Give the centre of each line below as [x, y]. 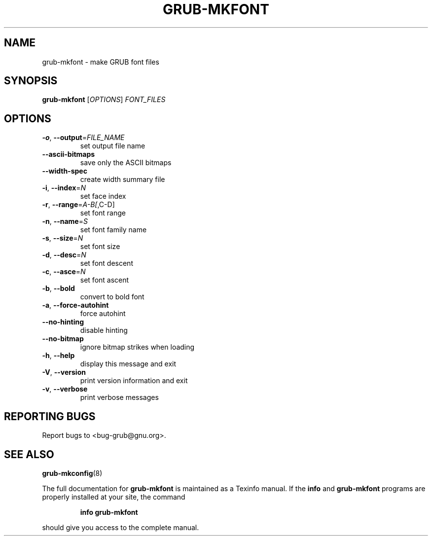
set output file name [113, 146]
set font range [103, 213]
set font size [100, 247]
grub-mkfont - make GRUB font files [101, 62]
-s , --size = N [63, 238]
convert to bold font [112, 297]
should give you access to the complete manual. [121, 527]
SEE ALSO [29, 454]
